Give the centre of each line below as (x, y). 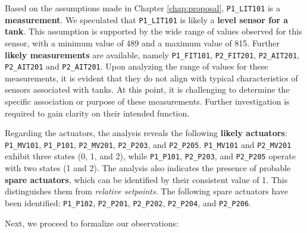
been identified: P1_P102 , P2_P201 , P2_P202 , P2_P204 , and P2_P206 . (128, 202)
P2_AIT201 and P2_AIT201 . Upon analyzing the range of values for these (137, 66)
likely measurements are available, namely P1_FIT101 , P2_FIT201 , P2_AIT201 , (152, 54)
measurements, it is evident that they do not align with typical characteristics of (151, 78)
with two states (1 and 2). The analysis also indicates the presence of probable (148, 168)
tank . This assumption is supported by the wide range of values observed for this (153, 31)
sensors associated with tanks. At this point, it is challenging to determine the (147, 89)
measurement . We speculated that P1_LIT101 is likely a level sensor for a (147, 19)
